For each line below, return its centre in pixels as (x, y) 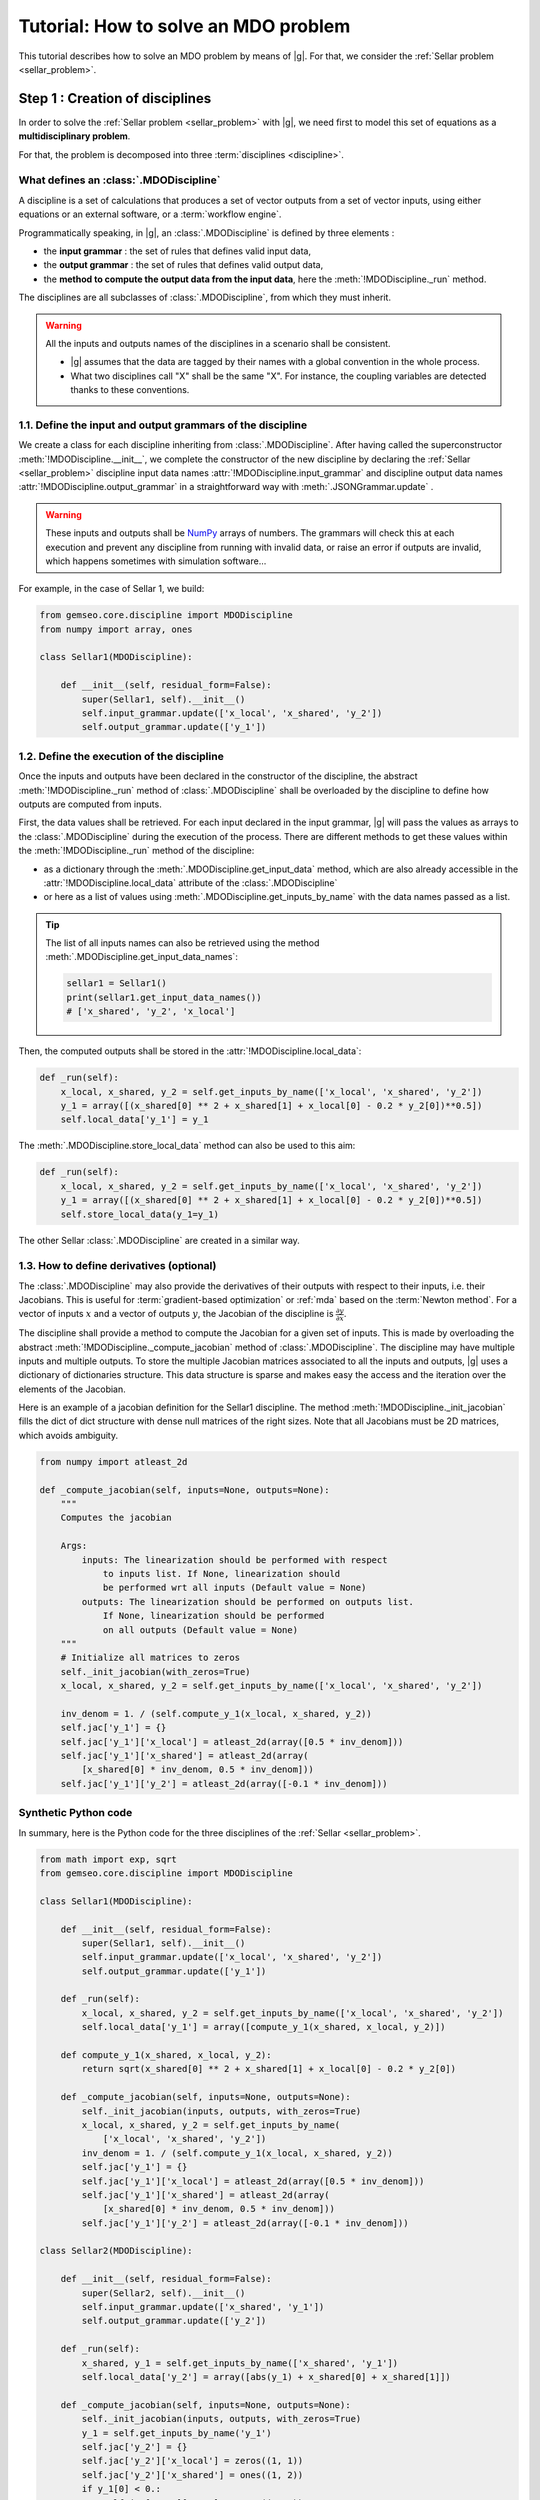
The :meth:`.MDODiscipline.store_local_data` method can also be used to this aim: (187, 1146)
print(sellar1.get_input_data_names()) (164, 997)
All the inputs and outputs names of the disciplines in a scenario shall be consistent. (218, 343)
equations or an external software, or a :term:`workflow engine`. (150, 214)
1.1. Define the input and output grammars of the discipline (163, 425)
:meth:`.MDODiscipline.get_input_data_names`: (142, 957)
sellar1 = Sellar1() (116, 983)
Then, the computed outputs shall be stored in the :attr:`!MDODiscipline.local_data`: (190, 1051)
